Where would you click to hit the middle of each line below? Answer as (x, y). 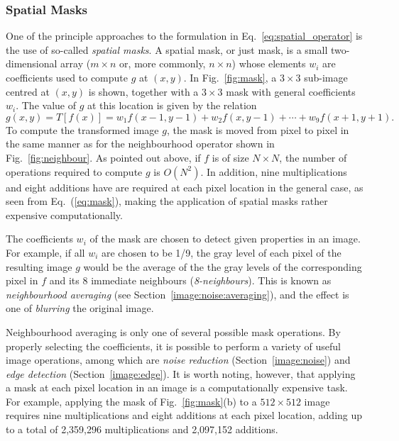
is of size (230, 157)
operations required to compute (74, 171)
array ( (76, 63)
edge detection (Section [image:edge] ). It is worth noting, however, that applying (181, 373)
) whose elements (269, 63)
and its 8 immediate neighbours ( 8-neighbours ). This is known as (190, 280)
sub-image (326, 77)
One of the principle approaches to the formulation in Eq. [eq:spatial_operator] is (184, 36)
